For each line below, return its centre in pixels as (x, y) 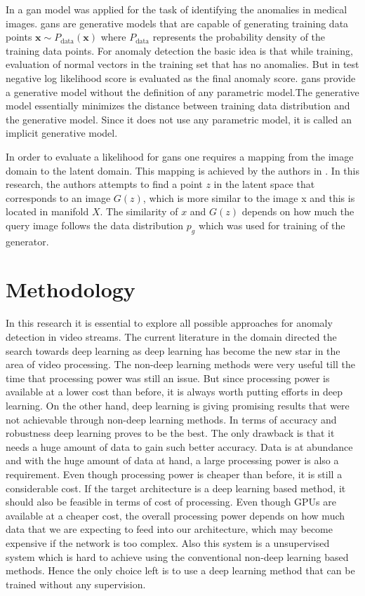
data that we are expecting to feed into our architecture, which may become (170, 529)
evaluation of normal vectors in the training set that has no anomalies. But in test (182, 64)
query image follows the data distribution (95, 225)
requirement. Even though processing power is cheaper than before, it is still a (174, 474)
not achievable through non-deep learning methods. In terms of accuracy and (171, 419)
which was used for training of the (272, 225)
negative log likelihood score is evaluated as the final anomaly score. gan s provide (181, 77)
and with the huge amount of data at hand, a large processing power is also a (172, 460)
